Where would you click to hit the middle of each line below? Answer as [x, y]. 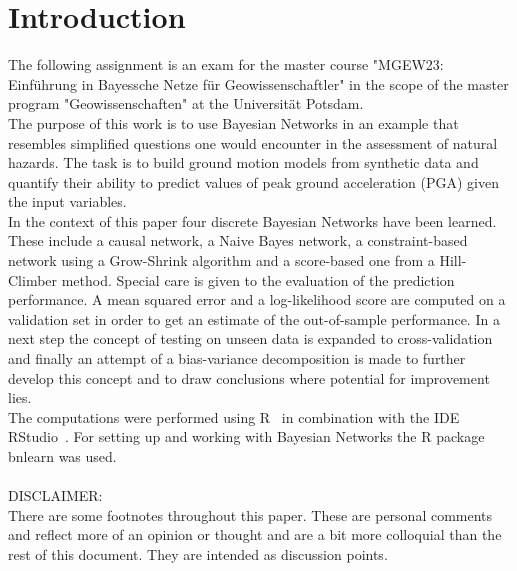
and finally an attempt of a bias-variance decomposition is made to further [237, 358]
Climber [33, 279]
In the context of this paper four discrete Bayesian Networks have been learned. [252, 220]
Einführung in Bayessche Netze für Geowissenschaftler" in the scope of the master [258, 83]
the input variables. [67, 201]
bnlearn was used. [62, 456]
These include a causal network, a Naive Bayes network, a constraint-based [238, 240]
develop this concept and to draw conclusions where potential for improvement [249, 377]
